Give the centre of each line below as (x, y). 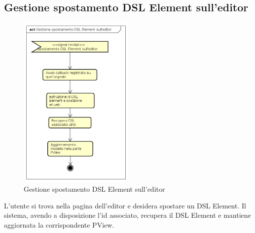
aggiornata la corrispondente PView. (59, 224)
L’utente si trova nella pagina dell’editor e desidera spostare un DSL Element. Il (125, 205)
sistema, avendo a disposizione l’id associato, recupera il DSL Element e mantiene (127, 215)
